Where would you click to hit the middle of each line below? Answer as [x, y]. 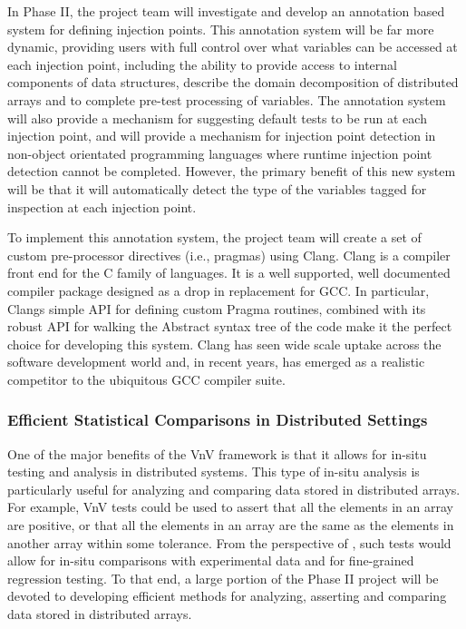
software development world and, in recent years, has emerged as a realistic [216, 362]
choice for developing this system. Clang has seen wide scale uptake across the [224, 344]
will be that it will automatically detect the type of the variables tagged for [217, 188]
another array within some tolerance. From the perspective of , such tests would [229, 542]
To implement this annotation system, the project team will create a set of [214, 237]
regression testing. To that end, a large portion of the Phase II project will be [223, 578]
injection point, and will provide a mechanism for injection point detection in [222, 136]
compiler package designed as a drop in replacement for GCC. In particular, [218, 290]
